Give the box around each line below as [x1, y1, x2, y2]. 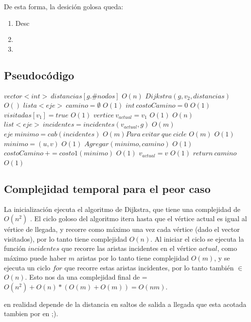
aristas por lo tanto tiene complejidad [77, 252, 189, 263]
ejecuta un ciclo [4, 262, 51, 272]
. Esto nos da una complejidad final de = [25, 272, 147, 282]
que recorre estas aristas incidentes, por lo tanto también [64, 262, 234, 272]
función [4, 243, 26, 253]
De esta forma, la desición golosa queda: [4, 1, 124, 11]
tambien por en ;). [4, 308, 58, 319]
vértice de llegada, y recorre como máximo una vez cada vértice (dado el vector [4, 224, 240, 234]
